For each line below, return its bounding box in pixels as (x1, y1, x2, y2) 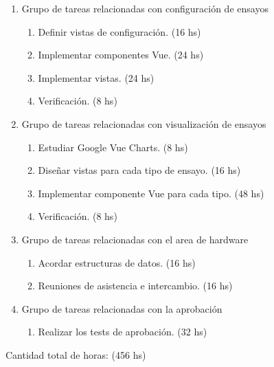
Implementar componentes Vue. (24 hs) (38, 47, 204, 62)
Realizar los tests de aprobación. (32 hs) (38, 324, 207, 339)
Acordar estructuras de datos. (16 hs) (38, 255, 196, 269)
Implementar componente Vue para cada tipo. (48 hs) (38, 186, 264, 200)
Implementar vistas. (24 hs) (38, 70, 155, 85)
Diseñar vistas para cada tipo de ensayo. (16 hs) (38, 163, 241, 177)
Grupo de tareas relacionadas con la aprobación (21, 301, 222, 315)
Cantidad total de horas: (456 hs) (5, 347, 146, 362)
